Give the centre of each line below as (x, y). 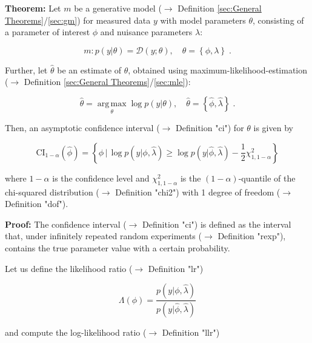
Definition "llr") (191, 332)
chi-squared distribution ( (52, 192)
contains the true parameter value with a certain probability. (118, 247)
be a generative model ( (118, 8)
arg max (112, 104)
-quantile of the (267, 178)
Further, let (26, 70)
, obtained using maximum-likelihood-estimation (218, 70)
